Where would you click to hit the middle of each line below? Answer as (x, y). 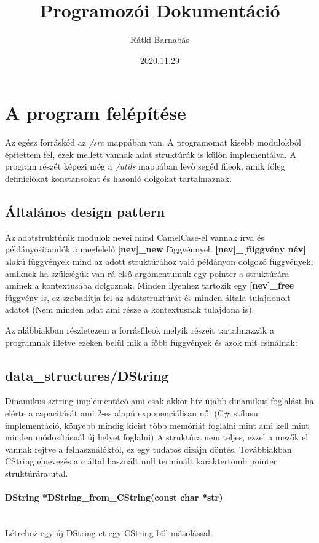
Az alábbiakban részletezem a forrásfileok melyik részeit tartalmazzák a (140, 330)
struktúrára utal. (37, 473)
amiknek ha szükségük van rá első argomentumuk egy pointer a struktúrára (147, 273)
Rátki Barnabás (160, 40)
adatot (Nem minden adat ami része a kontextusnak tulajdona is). (130, 309)
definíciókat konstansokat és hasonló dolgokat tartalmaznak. (119, 178)
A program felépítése (96, 113)
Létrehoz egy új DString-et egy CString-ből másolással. (109, 532)
